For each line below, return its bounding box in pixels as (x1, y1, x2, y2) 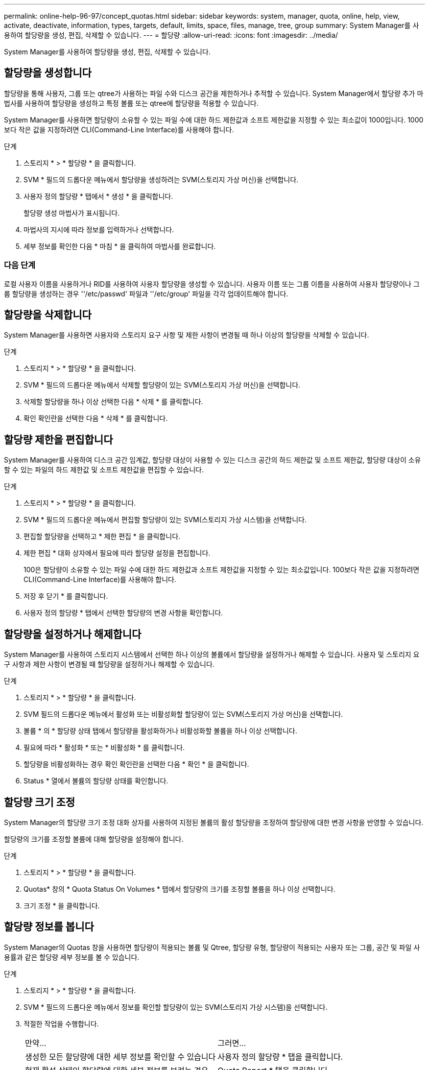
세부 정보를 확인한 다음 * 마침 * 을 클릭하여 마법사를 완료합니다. (24, 242, 216, 250)
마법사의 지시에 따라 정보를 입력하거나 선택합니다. (24, 225, 174, 234)
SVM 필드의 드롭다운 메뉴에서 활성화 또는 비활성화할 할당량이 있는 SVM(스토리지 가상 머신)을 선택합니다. (24, 710, 343, 719)
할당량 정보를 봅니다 (4, 921, 94, 933)
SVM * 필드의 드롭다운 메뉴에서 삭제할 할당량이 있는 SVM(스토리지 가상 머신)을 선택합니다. (24, 381, 301, 389)
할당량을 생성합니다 (4, 67, 92, 79)
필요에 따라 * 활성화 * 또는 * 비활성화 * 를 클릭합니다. (24, 743, 185, 752)
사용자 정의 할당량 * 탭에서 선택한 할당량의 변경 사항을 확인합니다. (24, 608, 223, 617)
